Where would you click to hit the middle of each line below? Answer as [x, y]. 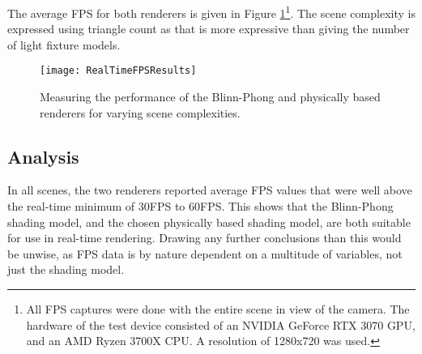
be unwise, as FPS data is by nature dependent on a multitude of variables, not [205, 253]
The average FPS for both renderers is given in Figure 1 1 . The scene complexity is [211, 12]
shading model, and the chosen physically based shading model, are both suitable [209, 222]
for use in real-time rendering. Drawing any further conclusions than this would [205, 238]
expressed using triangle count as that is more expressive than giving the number [209, 29]
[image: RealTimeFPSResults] [118, 71]
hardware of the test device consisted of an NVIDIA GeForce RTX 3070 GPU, [221, 324]
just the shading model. [66, 269]
